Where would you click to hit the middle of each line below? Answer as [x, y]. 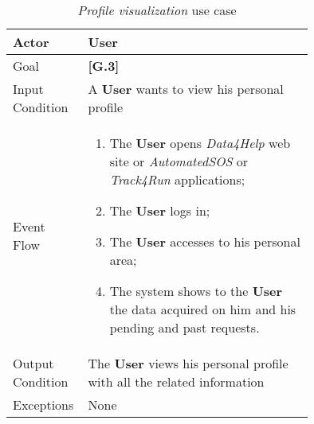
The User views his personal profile [188, 363]
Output [33, 363]
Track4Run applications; [177, 179]
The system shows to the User [196, 291]
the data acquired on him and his [203, 309]
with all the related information [176, 381]
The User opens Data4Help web [200, 143]
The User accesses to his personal [205, 241]
